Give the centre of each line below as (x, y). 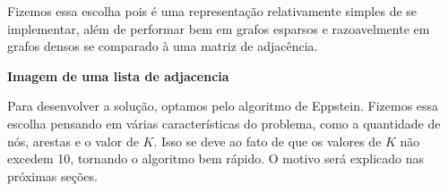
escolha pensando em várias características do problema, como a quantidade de (224, 123)
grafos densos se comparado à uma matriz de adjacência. (163, 46)
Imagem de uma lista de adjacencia (118, 75)
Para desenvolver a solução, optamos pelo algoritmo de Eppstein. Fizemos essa (223, 106)
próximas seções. (52, 175)
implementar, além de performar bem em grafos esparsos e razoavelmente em (219, 28)
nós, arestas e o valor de (73, 141)
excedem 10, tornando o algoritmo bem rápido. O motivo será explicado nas (216, 158)
